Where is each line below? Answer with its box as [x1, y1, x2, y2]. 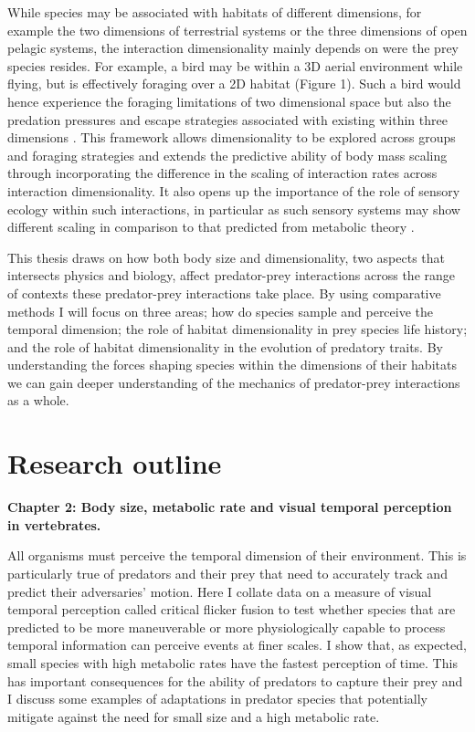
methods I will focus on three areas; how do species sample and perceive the [7, 301, 434, 320]
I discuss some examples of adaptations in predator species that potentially [7, 689, 427, 708]
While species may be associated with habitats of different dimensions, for [7, 3, 422, 21]
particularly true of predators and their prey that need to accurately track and [7, 563, 448, 582]
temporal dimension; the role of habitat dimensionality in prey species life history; [7, 319, 468, 339]
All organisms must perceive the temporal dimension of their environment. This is [7, 546, 467, 565]
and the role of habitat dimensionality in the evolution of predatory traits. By [7, 337, 443, 356]
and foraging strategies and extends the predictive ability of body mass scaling [7, 145, 448, 164]
